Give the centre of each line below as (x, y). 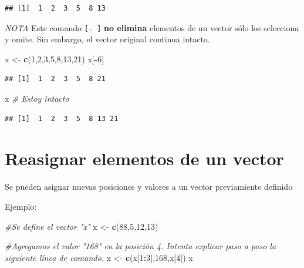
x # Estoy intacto (37, 98)
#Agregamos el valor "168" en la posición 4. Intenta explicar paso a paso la (141, 246)
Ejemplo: (21, 206)
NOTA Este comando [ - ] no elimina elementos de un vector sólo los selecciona (152, 27)
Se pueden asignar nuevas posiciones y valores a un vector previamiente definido (149, 187)
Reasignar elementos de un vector (144, 158)
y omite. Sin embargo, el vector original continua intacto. (107, 39)
